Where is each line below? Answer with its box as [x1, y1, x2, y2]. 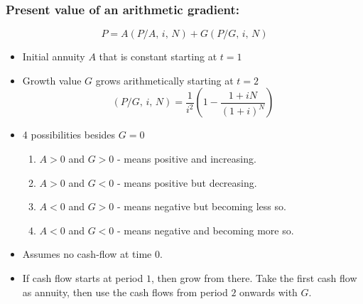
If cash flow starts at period [22, 270, 143, 285]
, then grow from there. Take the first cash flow [151, 270, 357, 285]
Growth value [22, 72, 82, 87]
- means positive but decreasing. [117, 175, 257, 190]
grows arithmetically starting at [95, 72, 234, 87]
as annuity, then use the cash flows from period [22, 284, 228, 299]
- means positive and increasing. [117, 151, 256, 165]
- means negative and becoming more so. [117, 222, 294, 237]
